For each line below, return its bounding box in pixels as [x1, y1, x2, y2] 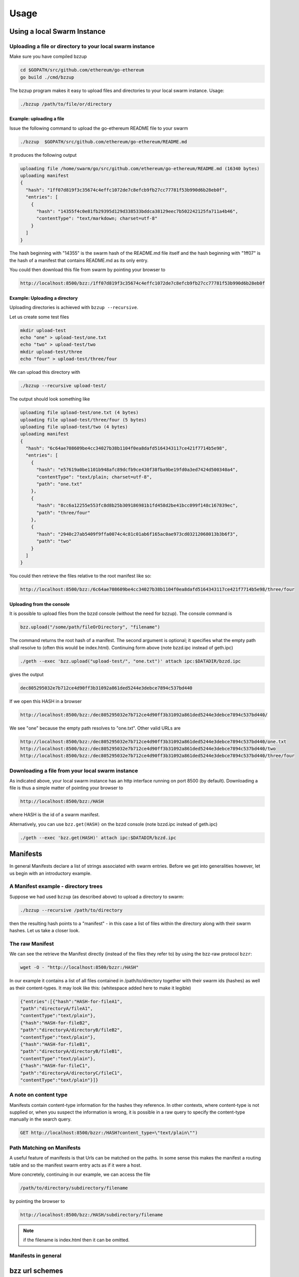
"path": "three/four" [36, 510, 90, 515]
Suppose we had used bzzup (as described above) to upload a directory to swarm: [9, 893, 184, 900]
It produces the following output [9, 152, 77, 158]
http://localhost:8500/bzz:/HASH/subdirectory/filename [20, 1212, 163, 1218]
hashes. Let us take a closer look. [9, 928, 80, 934]
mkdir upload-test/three [20, 349, 83, 354]
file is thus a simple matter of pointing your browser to [9, 785, 123, 791]
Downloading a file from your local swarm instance [9, 767, 138, 774]
